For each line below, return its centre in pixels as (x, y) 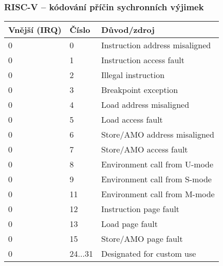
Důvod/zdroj (128, 30)
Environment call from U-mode (157, 164)
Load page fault (129, 224)
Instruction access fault (143, 60)
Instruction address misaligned (156, 45)
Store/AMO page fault (142, 239)
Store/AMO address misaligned (157, 135)
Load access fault (132, 120)
